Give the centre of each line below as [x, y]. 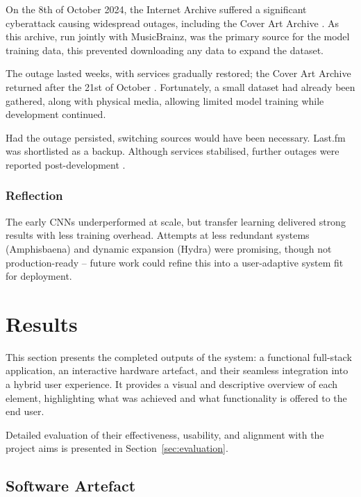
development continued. [56, 114]
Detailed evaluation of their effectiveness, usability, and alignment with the [165, 434]
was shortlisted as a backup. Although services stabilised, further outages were [173, 151]
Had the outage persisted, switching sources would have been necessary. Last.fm [176, 137]
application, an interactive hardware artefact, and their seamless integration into [177, 370]
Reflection [34, 195]
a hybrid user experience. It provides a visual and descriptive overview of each [172, 384]
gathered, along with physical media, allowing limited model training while [165, 100]
